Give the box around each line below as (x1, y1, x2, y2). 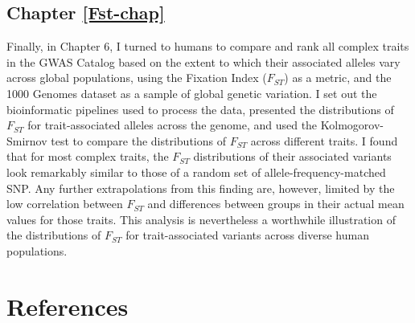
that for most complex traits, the (6, 148, 169, 165)
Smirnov (6, 132, 47, 149)
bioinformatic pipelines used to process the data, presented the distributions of (6, 100, 394, 117)
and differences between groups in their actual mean (147, 195, 405, 212)
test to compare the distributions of (51, 132, 226, 149)
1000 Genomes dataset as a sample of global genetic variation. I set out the (6, 84, 377, 101)
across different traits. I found (250, 132, 398, 149)
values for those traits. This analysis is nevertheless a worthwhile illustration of (6, 211, 396, 227)
